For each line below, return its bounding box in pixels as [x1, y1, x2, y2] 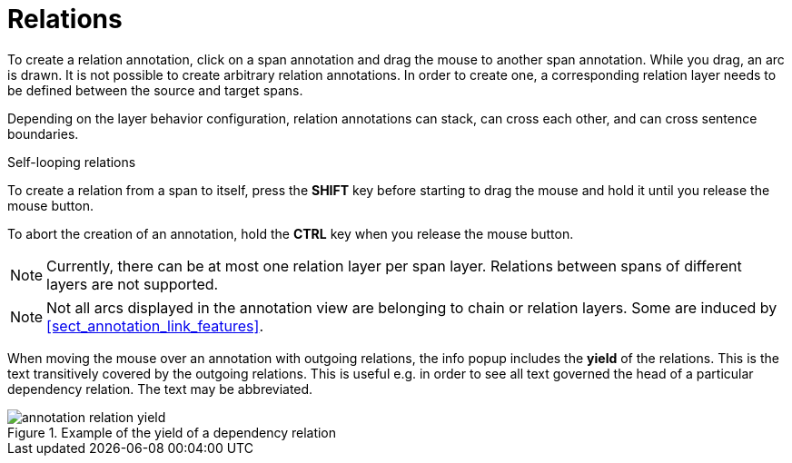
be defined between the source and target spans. [7, 82, 303, 98]
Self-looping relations [7, 153, 136, 170]
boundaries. [7, 125, 79, 142]
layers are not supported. [46, 274, 219, 293]
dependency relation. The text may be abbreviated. [7, 380, 313, 397]
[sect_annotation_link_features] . [46, 316, 263, 335]
